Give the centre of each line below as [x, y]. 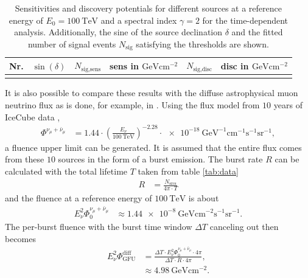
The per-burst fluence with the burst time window [99, 226]
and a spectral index [139, 20]
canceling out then [244, 226]
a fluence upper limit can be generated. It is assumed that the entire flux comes [153, 147]
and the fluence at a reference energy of [79, 198]
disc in [235, 65]
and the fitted [257, 32]
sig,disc [203, 69]
